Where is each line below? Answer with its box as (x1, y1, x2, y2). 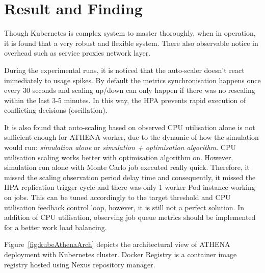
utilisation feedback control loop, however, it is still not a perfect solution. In (4, 202, 245, 212)
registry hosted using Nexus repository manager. (4, 259, 155, 269)
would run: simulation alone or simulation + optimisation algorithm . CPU (4, 142, 236, 153)
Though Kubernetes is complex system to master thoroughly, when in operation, (4, 28, 256, 38)
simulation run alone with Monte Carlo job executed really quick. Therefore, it (4, 162, 250, 172)
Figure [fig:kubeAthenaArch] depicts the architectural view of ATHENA (4, 239, 230, 250)
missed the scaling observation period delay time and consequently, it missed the (4, 171, 256, 182)
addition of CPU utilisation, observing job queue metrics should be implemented (4, 212, 256, 222)
